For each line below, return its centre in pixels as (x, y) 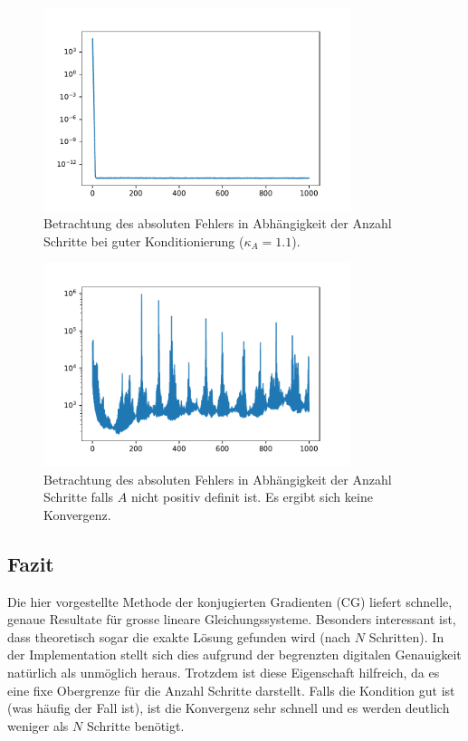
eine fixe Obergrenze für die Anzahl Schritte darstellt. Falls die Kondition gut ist (231, 690)
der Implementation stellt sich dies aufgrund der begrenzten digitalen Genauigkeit (234, 654)
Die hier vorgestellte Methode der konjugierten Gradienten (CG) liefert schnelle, (230, 601)
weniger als (38, 725)
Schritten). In (406, 636)
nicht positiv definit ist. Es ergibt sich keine (252, 497)
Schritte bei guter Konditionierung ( (144, 241)
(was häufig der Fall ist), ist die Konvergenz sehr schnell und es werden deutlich (229, 708)
